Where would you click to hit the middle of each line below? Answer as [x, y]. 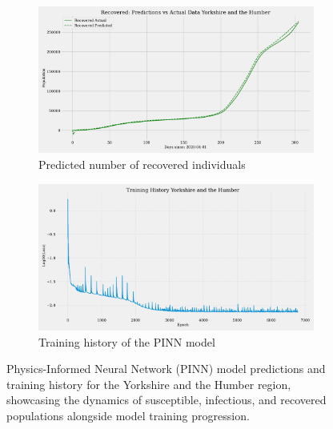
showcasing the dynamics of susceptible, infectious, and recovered [166, 400]
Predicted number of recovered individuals [142, 164]
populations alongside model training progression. [128, 415]
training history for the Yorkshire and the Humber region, [149, 384]
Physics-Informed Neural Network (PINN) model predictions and [166, 369]
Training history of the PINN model [127, 341]
